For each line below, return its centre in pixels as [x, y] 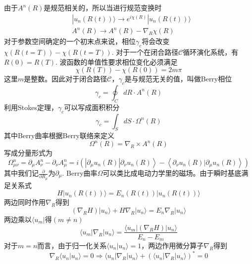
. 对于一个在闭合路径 [145, 52]
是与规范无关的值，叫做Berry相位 [178, 79]
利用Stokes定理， [31, 107]
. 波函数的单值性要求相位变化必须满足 [117, 61]
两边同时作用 [25, 202]
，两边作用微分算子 [173, 245]
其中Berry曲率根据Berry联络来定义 [59, 135]
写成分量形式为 [28, 153]
